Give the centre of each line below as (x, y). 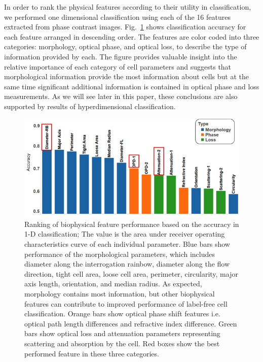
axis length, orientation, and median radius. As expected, (113, 284)
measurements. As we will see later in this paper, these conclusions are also (121, 96)
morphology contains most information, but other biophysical (120, 294)
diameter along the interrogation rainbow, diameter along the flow (127, 264)
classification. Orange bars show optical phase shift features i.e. (122, 314)
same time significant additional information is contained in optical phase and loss (132, 86)
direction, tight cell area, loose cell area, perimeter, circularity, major (131, 273)
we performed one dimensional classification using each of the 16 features (117, 17)
